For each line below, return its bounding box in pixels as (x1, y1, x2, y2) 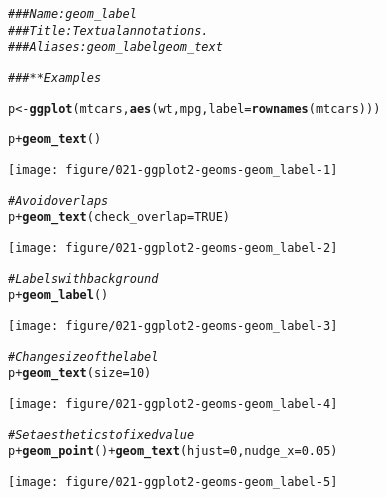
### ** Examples (8, 70, 102, 85)
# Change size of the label (8, 349, 159, 364)
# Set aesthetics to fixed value (8, 427, 195, 442)
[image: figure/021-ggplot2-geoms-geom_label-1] (8, 162, 338, 177)
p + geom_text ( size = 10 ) (8, 366, 152, 381)
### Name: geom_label (8, 7, 137, 21)
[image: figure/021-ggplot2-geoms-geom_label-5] (8, 474, 338, 489)
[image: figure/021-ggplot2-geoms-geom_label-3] (8, 318, 338, 333)
